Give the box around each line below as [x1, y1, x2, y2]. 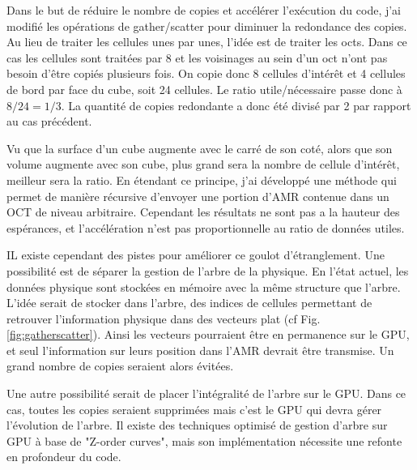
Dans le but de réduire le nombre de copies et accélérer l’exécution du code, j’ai [6, 2, 402, 18]
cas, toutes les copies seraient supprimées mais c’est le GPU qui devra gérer [6, 400, 382, 417]
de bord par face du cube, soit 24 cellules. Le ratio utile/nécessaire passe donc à [6, 80, 402, 97]
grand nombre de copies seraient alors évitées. [6, 357, 234, 374]
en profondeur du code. [6, 448, 121, 465]
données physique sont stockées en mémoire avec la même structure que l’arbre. [6, 278, 401, 295]
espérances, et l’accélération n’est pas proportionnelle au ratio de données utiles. [6, 219, 405, 236]
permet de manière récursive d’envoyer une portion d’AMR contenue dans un [6, 187, 389, 204]
